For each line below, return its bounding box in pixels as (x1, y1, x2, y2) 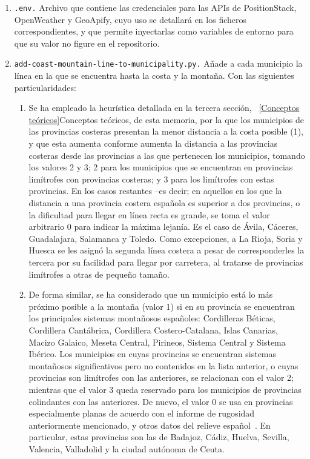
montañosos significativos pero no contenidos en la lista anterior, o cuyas (28, 359, 298, 372)
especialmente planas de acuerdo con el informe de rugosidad (28, 407, 255, 420)
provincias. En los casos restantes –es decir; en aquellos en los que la (28, 184, 282, 197)
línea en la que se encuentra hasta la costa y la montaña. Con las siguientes (14, 69, 294, 82)
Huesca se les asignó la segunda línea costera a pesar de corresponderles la (28, 244, 305, 256)
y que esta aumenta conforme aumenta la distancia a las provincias (28, 137, 278, 150)
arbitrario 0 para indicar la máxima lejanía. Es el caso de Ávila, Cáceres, (28, 220, 298, 233)
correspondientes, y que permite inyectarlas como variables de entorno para (14, 25, 294, 38)
